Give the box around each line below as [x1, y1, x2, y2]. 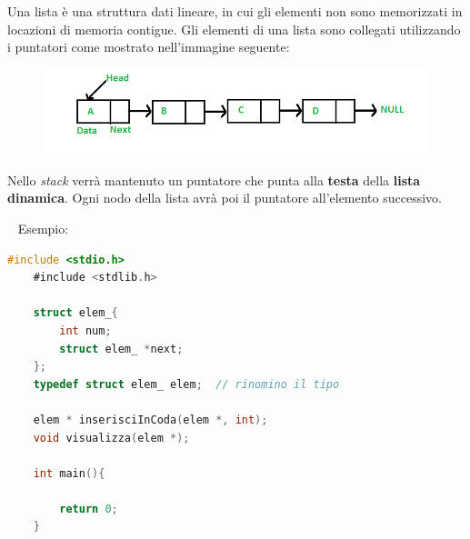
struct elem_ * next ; [59, 342, 184, 355]
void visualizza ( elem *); [33, 431, 190, 444]
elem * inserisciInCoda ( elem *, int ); [33, 413, 268, 426]
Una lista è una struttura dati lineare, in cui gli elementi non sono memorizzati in [7, 2, 463, 20]
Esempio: [17, 218, 69, 237]
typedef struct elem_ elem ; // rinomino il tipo [33, 377, 340, 391]
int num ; [59, 324, 112, 337]
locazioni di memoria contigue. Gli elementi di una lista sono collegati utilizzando [7, 19, 461, 38]
